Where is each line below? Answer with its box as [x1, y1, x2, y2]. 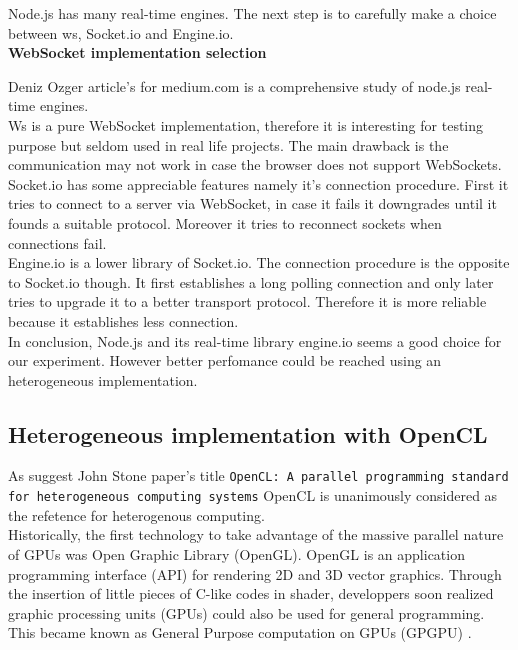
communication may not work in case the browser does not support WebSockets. [8, 154, 502, 175]
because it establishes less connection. [8, 310, 239, 331]
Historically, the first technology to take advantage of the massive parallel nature [8, 524, 504, 545]
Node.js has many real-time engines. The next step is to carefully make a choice [8, 3, 497, 23]
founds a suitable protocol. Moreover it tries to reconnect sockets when [8, 212, 442, 233]
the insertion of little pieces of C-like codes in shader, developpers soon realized [8, 583, 494, 604]
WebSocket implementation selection [8, 42, 267, 63]
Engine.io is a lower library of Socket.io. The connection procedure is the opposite [8, 252, 510, 273]
